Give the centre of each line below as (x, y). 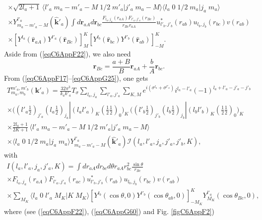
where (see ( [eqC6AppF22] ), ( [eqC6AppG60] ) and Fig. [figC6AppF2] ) (109, 211)
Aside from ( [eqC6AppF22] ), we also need (67, 54)
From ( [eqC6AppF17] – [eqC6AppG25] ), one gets (76, 78)
